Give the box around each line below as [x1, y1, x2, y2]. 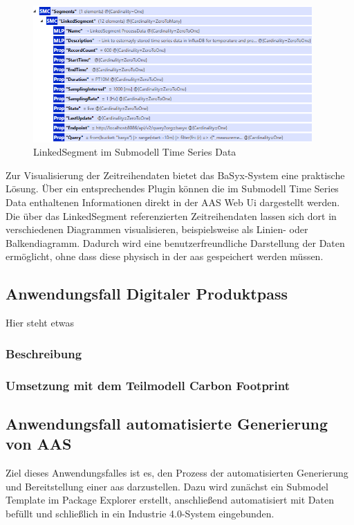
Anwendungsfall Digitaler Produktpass [6, 283, 288, 304]
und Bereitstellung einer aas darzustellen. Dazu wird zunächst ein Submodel [6, 479, 328, 493]
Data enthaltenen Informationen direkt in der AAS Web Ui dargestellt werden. [6, 195, 340, 209]
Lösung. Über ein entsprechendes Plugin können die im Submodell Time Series [6, 181, 339, 196]
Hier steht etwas [6, 315, 74, 330]
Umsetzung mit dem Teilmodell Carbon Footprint [6, 376, 290, 394]
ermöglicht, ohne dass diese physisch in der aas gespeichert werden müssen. [6, 249, 324, 264]
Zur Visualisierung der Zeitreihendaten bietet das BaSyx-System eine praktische [6, 167, 345, 182]
